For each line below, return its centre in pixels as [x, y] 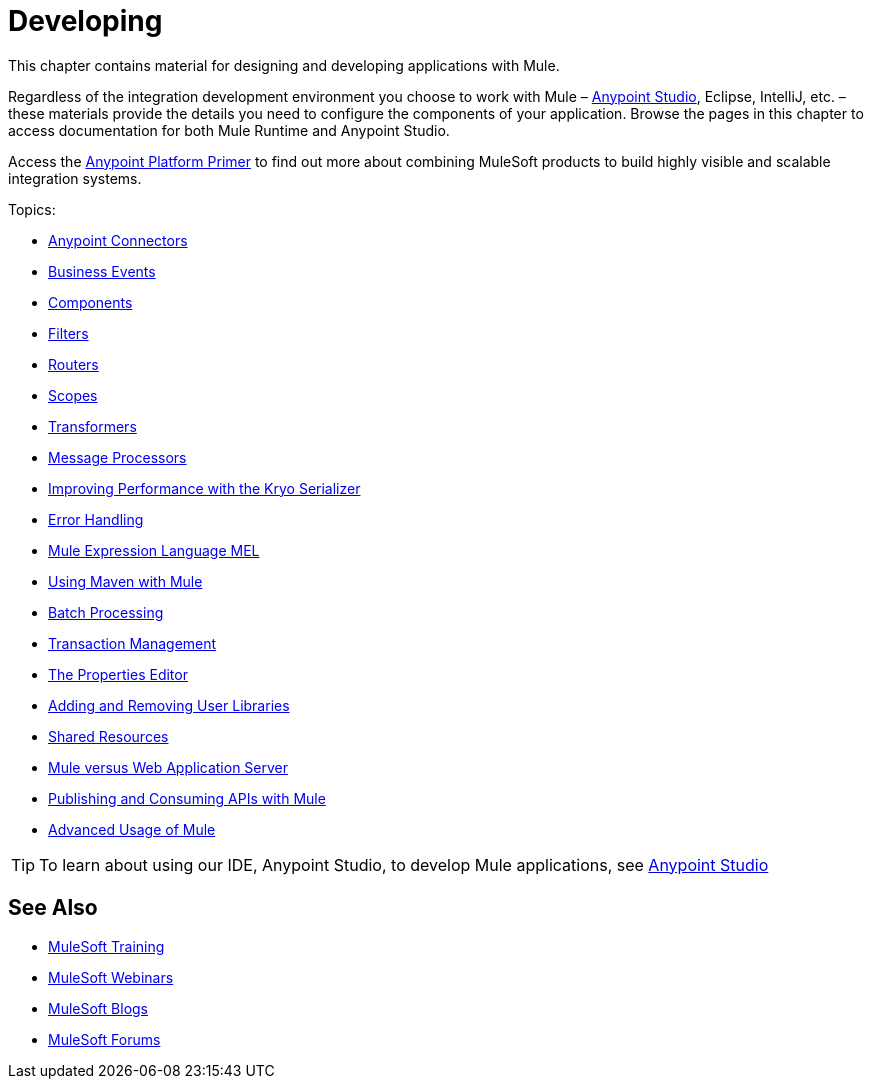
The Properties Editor [118, 674]
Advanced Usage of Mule [132, 829]
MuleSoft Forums [104, 1039]
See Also [53, 908]
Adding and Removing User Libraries [169, 705]
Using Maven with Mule [125, 581]
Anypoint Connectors [118, 240]
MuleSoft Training [106, 946]
